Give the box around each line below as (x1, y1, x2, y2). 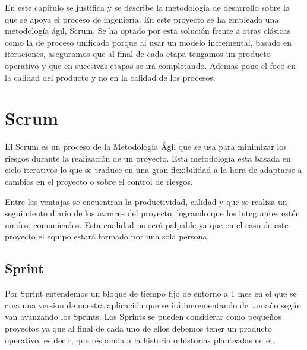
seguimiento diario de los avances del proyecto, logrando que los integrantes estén (5, 207, 300, 219)
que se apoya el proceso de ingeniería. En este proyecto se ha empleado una (5, 12, 279, 25)
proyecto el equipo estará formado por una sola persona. (5, 230, 210, 242)
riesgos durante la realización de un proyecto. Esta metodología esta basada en (5, 152, 291, 164)
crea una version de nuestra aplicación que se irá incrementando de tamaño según (5, 298, 302, 311)
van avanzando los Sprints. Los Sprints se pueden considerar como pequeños (5, 310, 281, 323)
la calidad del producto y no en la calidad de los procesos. (5, 71, 216, 83)
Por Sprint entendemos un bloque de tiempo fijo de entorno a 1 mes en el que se (5, 287, 297, 299)
